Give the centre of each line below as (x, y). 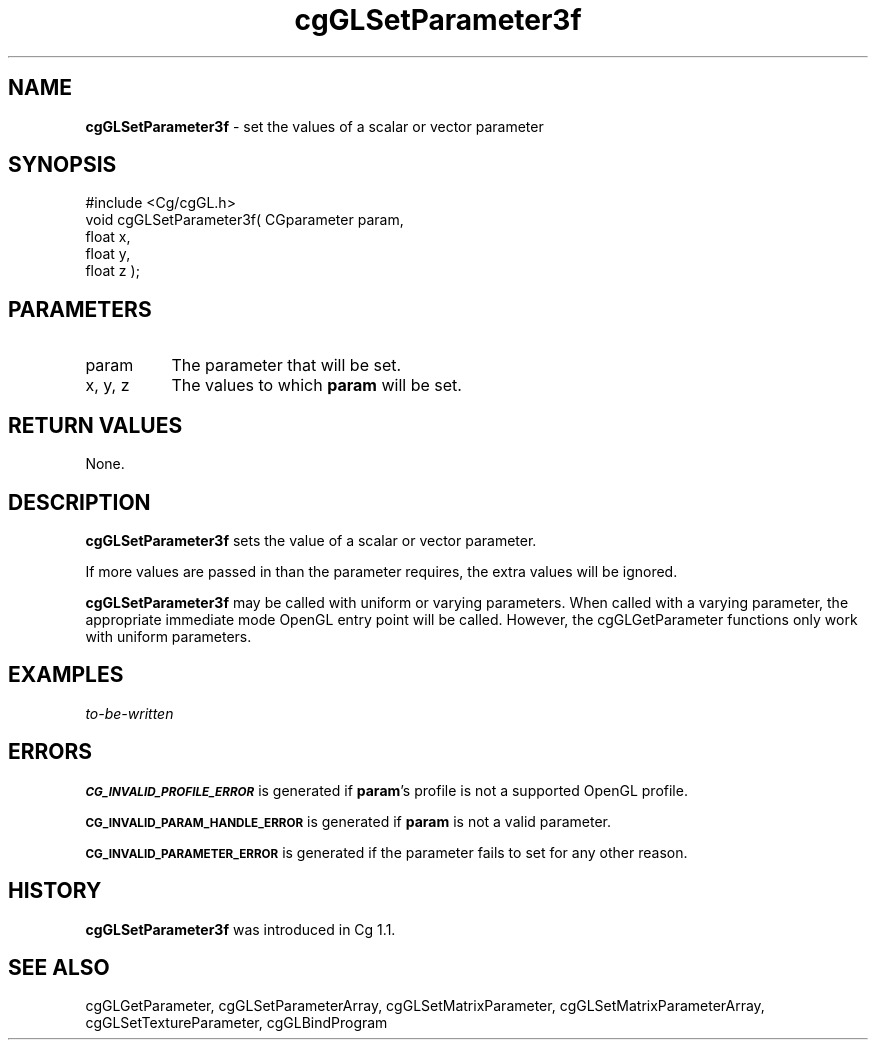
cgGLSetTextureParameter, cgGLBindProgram (236, 1023)
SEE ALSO (59, 967)
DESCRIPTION (79, 502)
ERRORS (50, 752)
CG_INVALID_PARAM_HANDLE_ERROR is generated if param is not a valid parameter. (348, 821)
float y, (108, 254)
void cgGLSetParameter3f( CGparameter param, (244, 220)
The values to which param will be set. (316, 385)
